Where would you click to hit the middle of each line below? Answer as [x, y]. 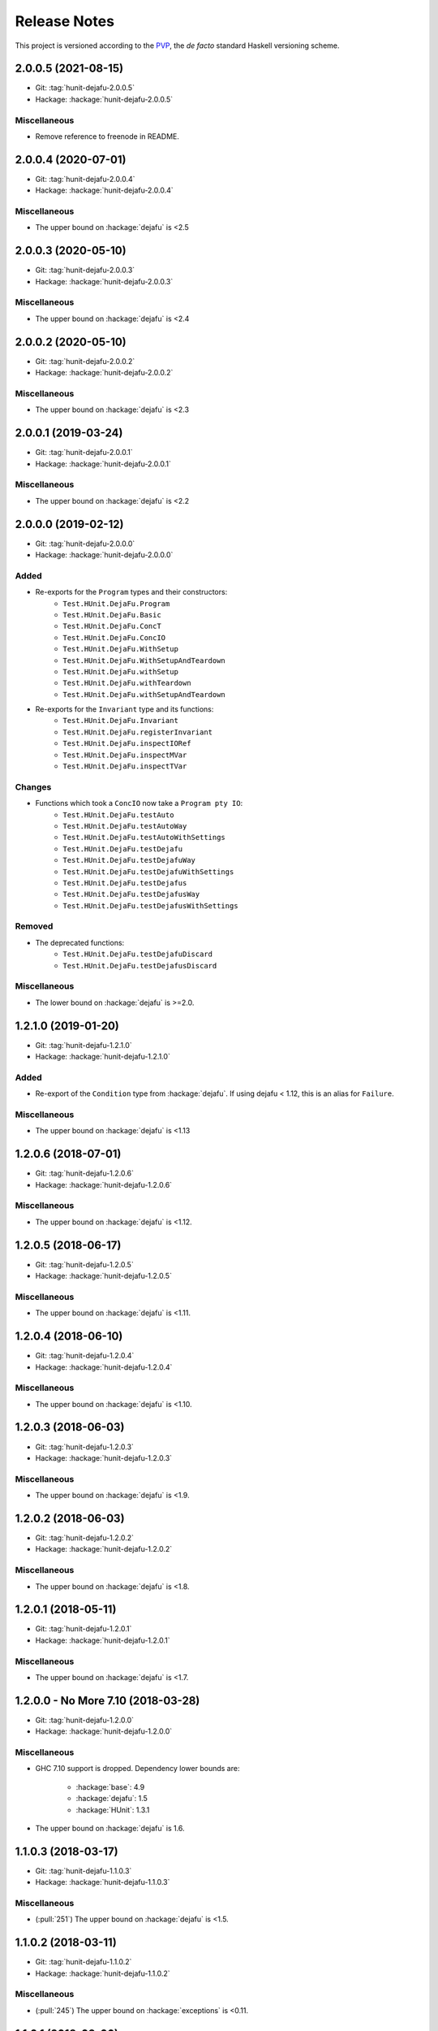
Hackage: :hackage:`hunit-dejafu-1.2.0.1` [103, 1640]
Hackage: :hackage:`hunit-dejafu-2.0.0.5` [104, 99]
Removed [34, 926]
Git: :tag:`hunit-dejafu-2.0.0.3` [85, 270]
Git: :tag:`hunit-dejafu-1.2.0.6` [84, 1173]
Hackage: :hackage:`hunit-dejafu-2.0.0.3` [104, 281]
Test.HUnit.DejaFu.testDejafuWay [129, 860]
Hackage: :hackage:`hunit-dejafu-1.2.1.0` [103, 1057]
